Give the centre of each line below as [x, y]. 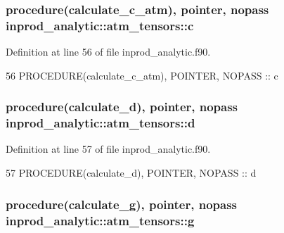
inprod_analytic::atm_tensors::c [100, 25]
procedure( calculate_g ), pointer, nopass [122, 204]
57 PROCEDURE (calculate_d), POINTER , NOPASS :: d [131, 173]
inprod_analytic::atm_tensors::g [100, 220]
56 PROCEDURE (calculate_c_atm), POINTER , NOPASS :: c [142, 75]
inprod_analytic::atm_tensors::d [101, 123]
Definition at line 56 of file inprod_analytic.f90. [108, 52]
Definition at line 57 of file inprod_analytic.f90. [108, 149]
